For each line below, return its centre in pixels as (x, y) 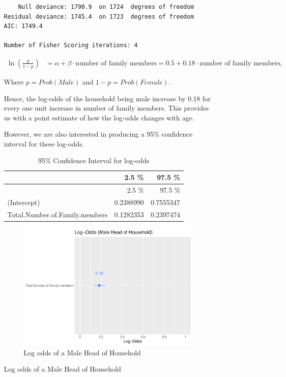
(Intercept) (24, 202)
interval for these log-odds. (44, 143)
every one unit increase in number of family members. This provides (106, 108)
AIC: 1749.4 (23, 26)
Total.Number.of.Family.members (57, 214)
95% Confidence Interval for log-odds (94, 160)
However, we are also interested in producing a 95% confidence (98, 134)
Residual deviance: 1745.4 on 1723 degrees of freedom (99, 16)
